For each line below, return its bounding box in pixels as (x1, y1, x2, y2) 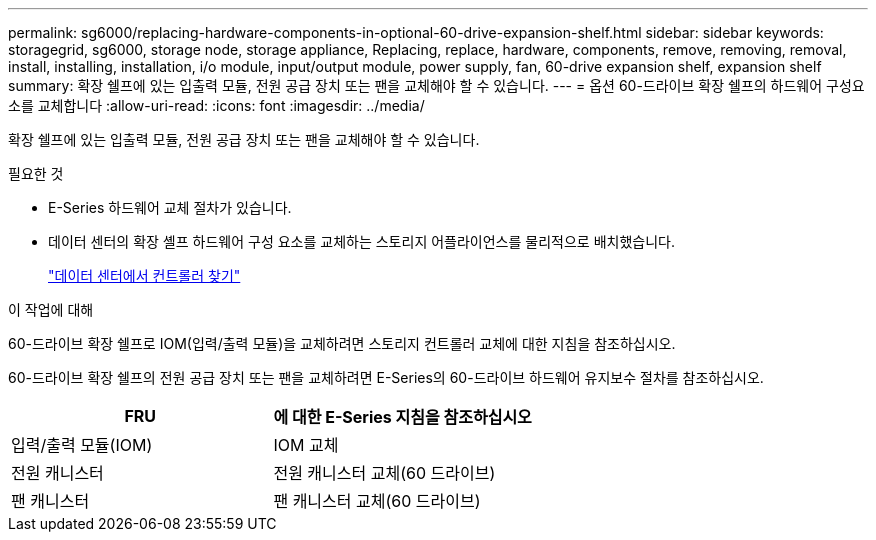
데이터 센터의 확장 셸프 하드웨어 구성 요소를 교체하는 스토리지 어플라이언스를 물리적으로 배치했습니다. (48, 233, 675, 250)
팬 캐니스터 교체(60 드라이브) (273, 491, 481, 511)
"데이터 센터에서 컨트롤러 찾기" (48, 267, 241, 284)
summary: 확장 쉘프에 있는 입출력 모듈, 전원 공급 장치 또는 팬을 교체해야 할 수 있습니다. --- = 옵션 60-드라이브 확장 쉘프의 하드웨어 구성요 (8, 77, 865, 94)
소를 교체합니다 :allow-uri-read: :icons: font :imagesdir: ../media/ (8, 97, 425, 114)
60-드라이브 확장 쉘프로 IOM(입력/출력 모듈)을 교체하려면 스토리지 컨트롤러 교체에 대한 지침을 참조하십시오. (8, 335, 676, 352)
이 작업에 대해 (8, 301, 94, 318)
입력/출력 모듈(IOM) (11, 435, 153, 455)
